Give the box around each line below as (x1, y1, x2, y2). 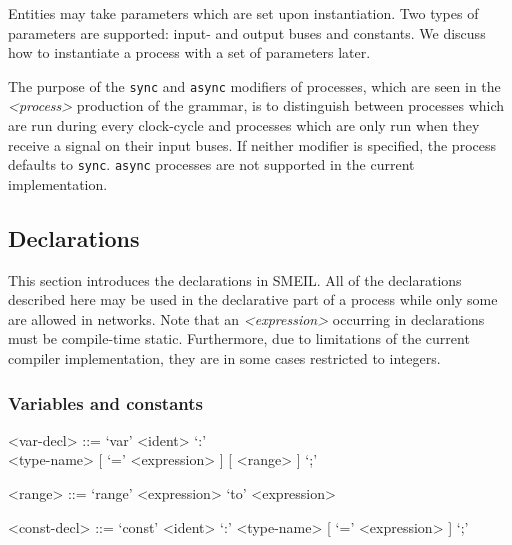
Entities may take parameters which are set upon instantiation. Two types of (8, 3, 479, 23)
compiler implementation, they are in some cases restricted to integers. (8, 348, 441, 369)
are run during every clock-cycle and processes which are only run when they (8, 115, 480, 136)
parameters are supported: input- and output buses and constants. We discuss (8, 22, 486, 43)
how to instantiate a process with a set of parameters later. (8, 42, 371, 63)
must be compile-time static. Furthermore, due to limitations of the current (8, 328, 470, 349)
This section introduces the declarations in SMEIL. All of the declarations (8, 269, 462, 290)
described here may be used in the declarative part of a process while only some (8, 289, 498, 310)
